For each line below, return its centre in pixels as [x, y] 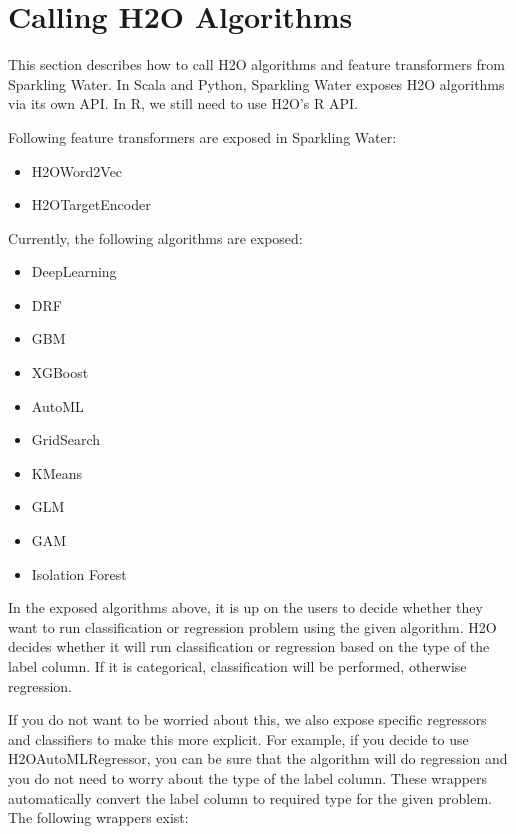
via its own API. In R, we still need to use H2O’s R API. [183, 103]
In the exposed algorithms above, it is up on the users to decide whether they [245, 607]
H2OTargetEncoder [91, 204]
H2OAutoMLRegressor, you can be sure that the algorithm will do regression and [258, 758]
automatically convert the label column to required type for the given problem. [250, 797]
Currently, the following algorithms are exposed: [155, 237]
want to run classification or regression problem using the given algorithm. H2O [252, 626]
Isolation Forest [79, 573]
